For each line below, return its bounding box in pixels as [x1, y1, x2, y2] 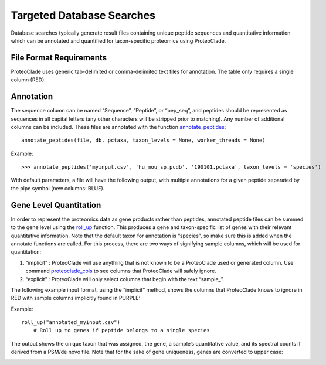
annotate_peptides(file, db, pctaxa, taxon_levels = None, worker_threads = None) [21, 137, 266, 144]
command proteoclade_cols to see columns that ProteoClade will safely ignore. [25, 267, 217, 275]
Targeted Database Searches [11, 9, 155, 22]
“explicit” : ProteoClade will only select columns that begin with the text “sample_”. [25, 275, 225, 282]
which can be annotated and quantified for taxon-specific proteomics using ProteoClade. [11, 37, 226, 44]
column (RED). [11, 76, 46, 83]
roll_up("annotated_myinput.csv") [21, 319, 120, 326]
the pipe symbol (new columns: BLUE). [11, 185, 105, 192]
